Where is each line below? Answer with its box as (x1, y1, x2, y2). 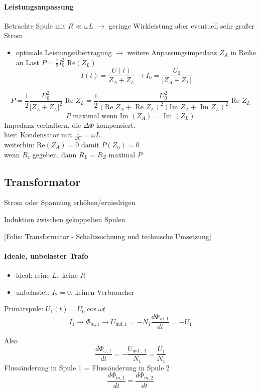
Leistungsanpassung (4, 1, 74, 12)
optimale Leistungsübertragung (16, 47, 112, 57)
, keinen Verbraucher (70, 286, 135, 297)
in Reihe (230, 47, 256, 57)
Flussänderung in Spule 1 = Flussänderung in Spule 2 (4, 362, 170, 372)
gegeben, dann (32, 149, 77, 159)
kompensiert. (96, 119, 136, 130)
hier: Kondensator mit (4, 129, 72, 140)
